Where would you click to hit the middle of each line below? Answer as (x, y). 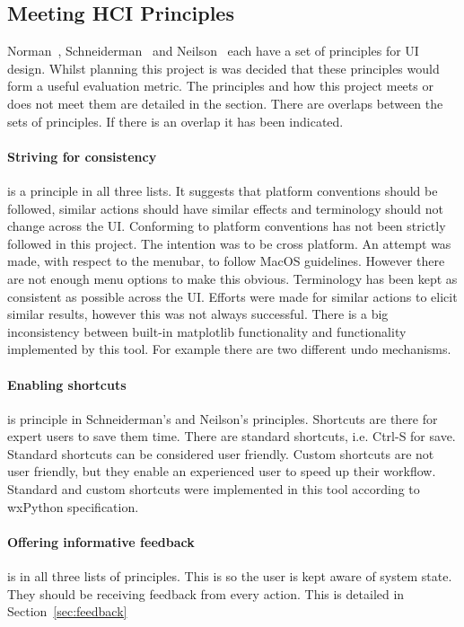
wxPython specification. (73, 506)
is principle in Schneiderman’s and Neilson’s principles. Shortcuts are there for (223, 418)
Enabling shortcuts (67, 384)
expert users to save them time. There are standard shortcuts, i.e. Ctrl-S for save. (232, 436)
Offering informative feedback (101, 541)
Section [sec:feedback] (67, 611)
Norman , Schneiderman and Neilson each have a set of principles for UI (213, 51)
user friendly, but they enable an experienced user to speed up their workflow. (222, 471)
